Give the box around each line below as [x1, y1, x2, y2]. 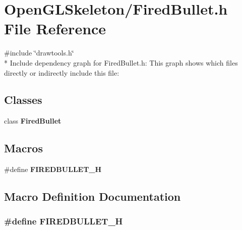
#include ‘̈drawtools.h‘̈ [4, 47, 74, 58]
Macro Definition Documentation [4, 189, 181, 204]
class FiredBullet [4, 116, 62, 126]
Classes [4, 92, 42, 107]
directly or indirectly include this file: [4, 67, 119, 78]
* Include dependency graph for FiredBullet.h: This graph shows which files [4, 57, 238, 68]
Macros [4, 140, 43, 156]
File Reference [4, 18, 106, 39]
